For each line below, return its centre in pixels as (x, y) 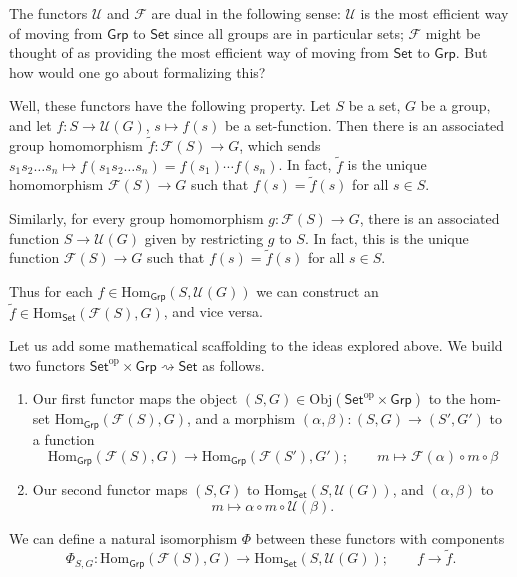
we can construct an (317, 291)
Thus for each (51, 291)
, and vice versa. (213, 311)
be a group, (455, 105)
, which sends (280, 144)
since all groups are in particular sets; (288, 32)
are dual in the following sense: (246, 13)
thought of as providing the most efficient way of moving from (199, 52)
